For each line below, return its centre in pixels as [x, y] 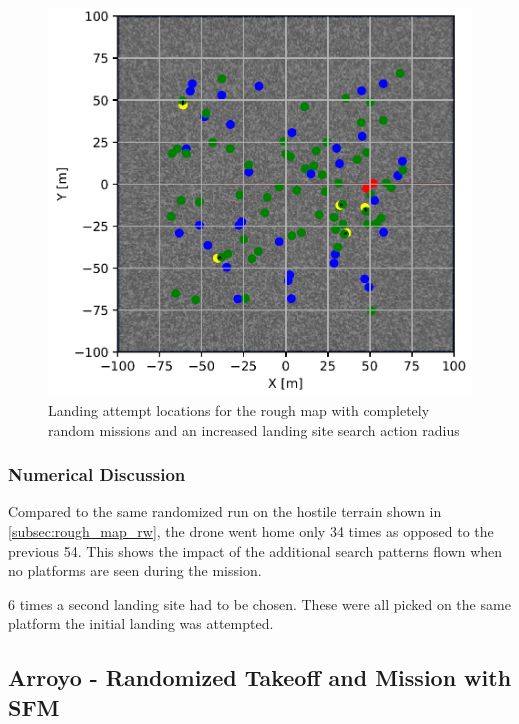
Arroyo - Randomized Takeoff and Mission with [260, 677]
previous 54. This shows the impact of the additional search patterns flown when [255, 550]
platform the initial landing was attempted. [141, 623]
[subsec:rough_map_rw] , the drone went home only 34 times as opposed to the [251, 530]
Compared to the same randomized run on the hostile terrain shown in [225, 511]
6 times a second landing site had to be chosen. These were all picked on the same [259, 603]
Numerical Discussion [97, 474]
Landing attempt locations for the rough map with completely [239, 409]
